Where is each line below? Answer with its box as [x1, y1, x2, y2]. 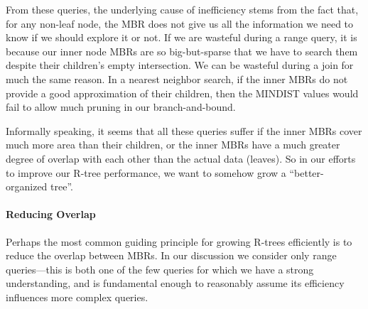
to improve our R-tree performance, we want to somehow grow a [6, 165, 286, 180]
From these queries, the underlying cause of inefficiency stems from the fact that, [6, 2, 359, 16]
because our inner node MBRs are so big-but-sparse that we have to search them [6, 43, 358, 58]
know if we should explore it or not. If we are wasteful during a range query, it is [6, 30, 357, 45]
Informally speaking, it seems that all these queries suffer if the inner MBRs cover [6, 123, 362, 138]
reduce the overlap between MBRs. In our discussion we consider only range [6, 248, 337, 263]
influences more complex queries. [6, 289, 148, 304]
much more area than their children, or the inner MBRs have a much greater [6, 137, 340, 152]
